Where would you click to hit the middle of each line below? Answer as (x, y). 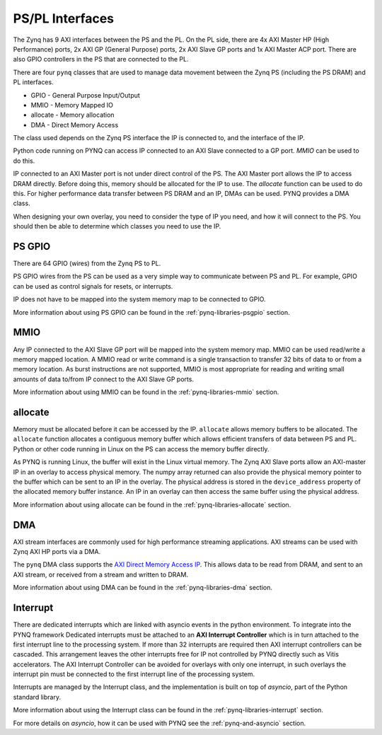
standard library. (37, 697)
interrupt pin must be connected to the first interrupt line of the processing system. (134, 674)
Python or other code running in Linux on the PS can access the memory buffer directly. (141, 448)
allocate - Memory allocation (73, 115)
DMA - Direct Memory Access (75, 125)
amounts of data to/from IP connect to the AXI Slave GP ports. (104, 379)
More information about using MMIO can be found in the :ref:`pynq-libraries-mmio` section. (146, 392)
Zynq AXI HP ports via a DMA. (57, 552)
